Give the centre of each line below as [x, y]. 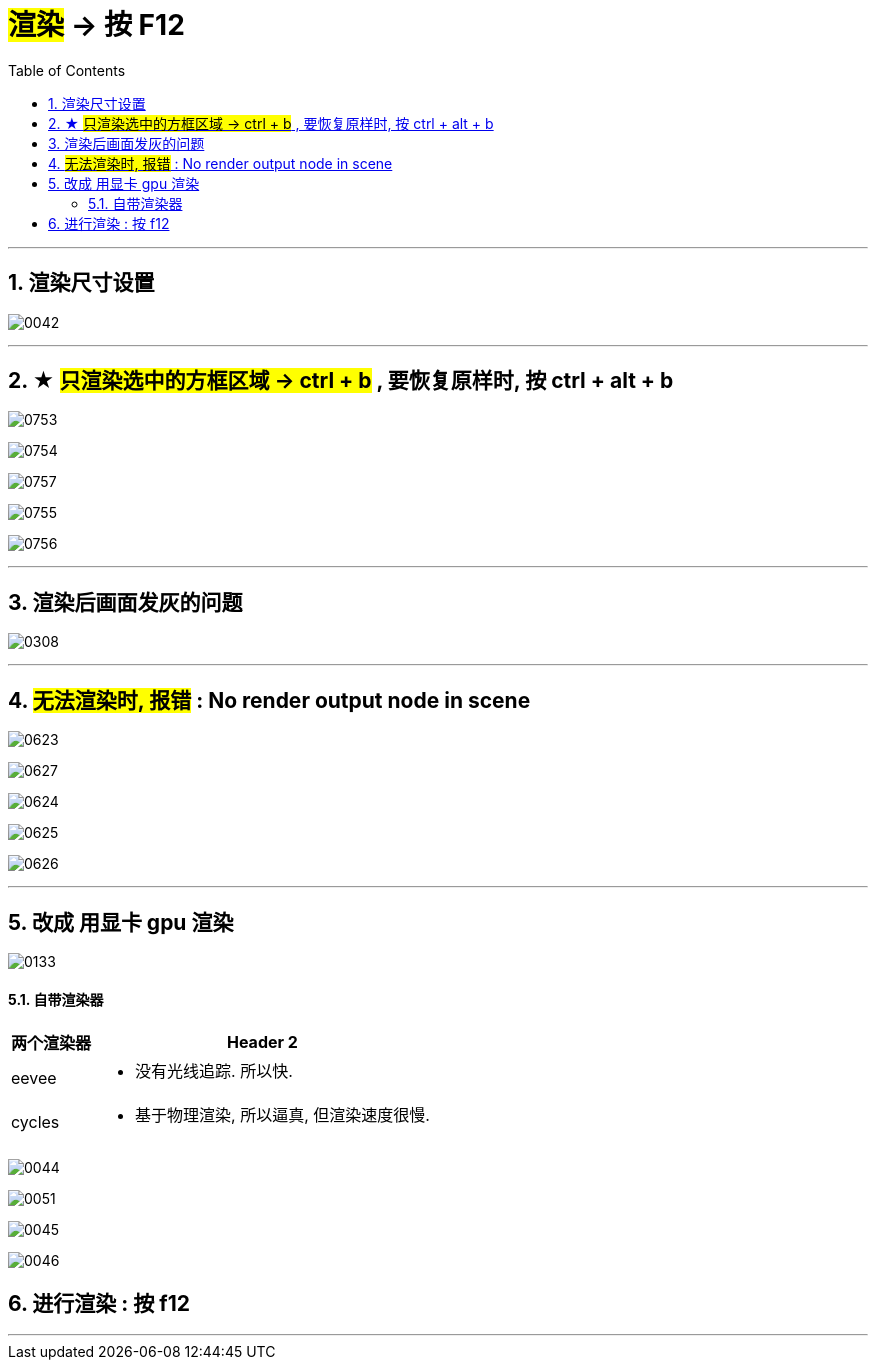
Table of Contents [67, 70]
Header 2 [262, 1042]
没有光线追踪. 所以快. [214, 1071]
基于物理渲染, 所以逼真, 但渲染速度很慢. [282, 1115]
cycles [35, 1122]
